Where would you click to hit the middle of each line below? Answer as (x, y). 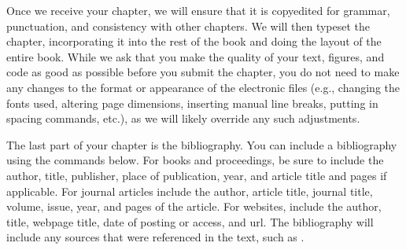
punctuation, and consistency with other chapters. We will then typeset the (188, 26)
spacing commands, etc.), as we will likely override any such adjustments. (183, 118)
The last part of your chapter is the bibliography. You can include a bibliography (202, 144)
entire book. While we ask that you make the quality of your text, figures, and (196, 56)
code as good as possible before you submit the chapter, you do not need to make (203, 72)
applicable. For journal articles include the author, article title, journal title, (190, 191)
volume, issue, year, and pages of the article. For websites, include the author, (194, 206)
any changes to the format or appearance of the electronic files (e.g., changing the (203, 87)
